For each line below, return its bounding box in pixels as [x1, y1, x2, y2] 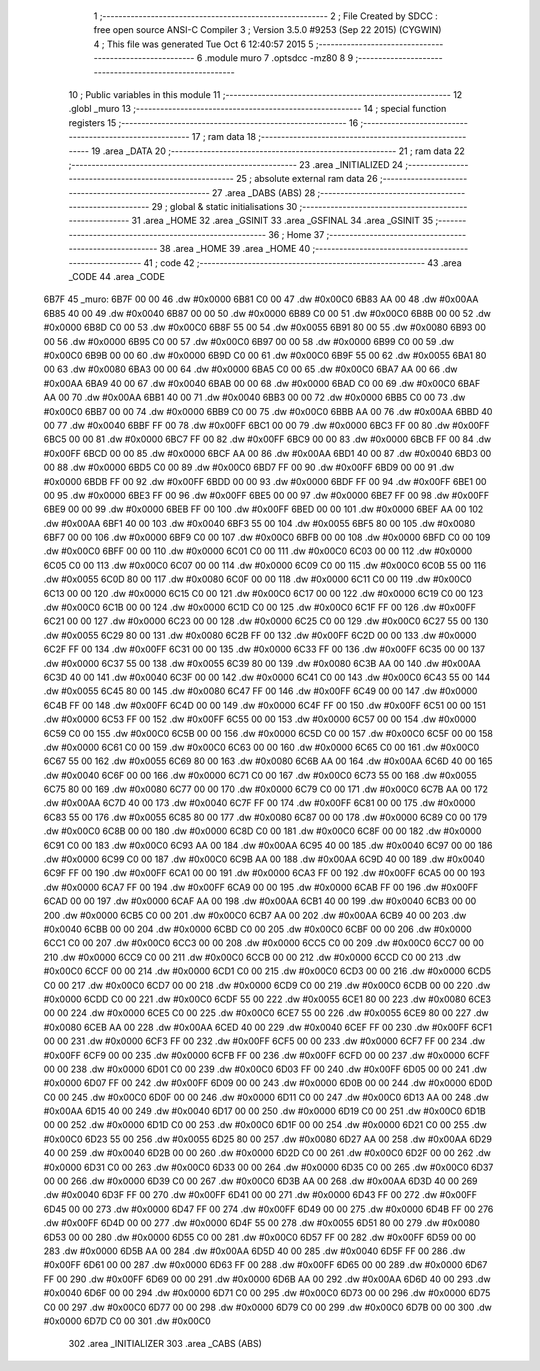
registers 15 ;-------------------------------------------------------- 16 [68, 116, 359, 129]
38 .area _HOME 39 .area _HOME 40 [159, 243, 310, 255]
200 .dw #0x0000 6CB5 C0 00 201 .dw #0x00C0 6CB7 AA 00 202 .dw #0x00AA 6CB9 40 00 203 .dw [43, 909, 467, 921]
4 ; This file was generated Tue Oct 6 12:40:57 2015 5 [93, 38, 314, 50]
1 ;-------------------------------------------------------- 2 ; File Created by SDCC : [93, 10, 439, 22]
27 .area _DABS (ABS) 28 [211, 186, 316, 199]
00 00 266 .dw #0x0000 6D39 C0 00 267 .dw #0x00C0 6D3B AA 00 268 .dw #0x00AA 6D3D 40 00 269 [43, 1175, 479, 1187]
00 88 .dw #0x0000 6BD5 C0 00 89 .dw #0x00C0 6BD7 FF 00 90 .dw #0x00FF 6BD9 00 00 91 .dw [43, 461, 455, 474]
